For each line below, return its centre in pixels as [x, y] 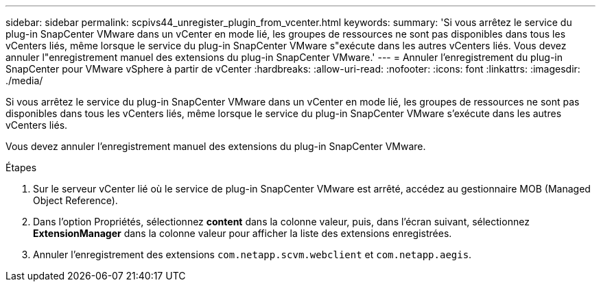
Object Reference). [75, 200]
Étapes [21, 167]
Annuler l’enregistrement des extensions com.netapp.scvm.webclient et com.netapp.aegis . [252, 254]
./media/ [24, 80]
